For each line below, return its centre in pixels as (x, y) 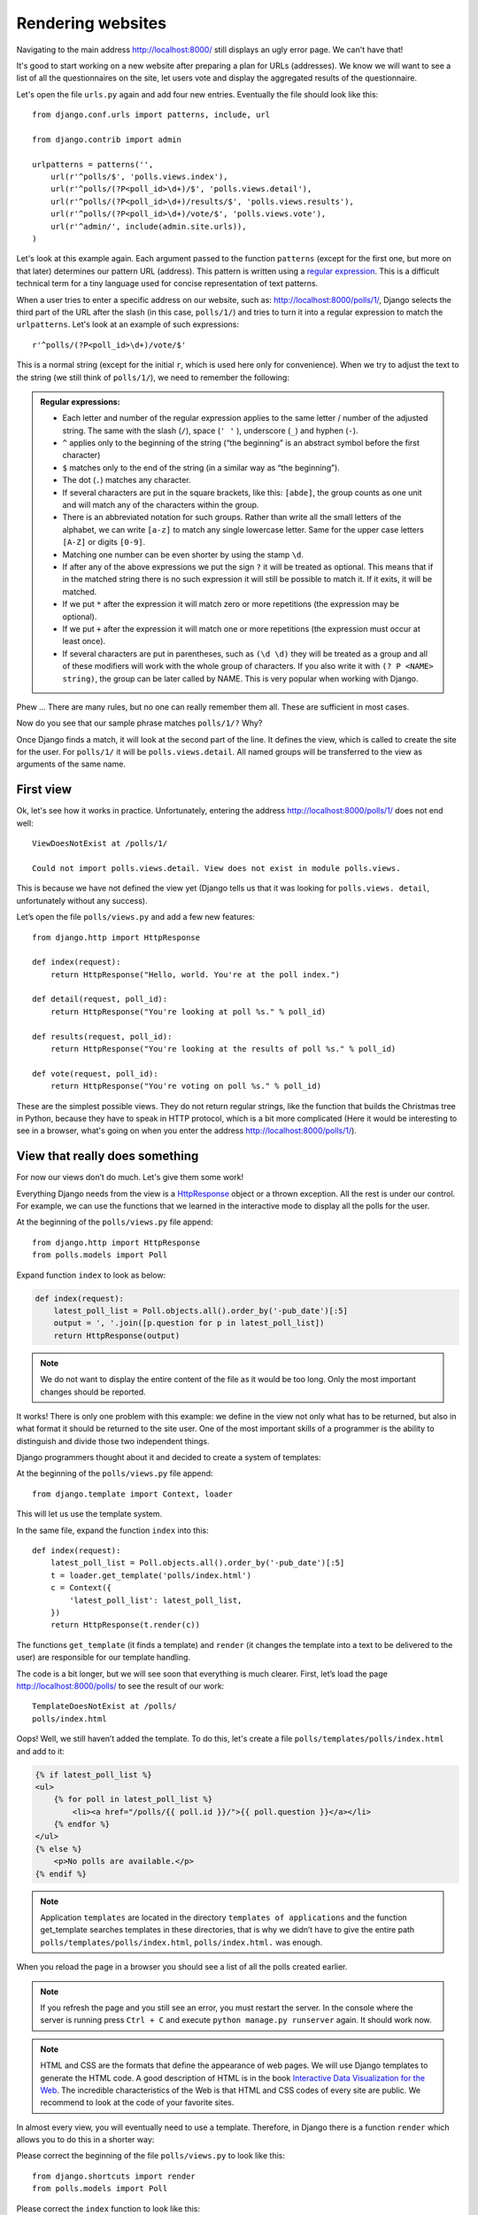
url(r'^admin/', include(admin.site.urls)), (148, 226)
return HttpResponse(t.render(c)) (125, 1625)
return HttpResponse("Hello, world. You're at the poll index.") (195, 974)
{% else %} (58, 1849)
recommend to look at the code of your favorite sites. (137, 2102)
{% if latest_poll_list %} (93, 1775)
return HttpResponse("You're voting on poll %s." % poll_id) (186, 1086)
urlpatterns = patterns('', (93, 164)
